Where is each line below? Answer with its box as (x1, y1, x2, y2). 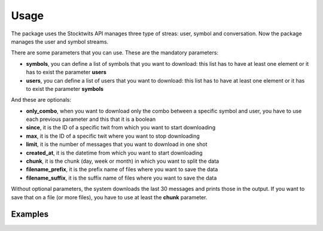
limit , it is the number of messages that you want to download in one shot (26, 141, 208, 148)
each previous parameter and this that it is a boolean (26, 115, 156, 123)
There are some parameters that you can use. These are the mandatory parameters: (11, 49, 218, 56)
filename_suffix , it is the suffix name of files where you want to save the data (26, 174, 217, 181)
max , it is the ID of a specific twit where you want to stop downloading (26, 132, 200, 139)
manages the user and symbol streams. (11, 38, 109, 45)
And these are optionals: (11, 96, 72, 104)
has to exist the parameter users (26, 69, 107, 76)
